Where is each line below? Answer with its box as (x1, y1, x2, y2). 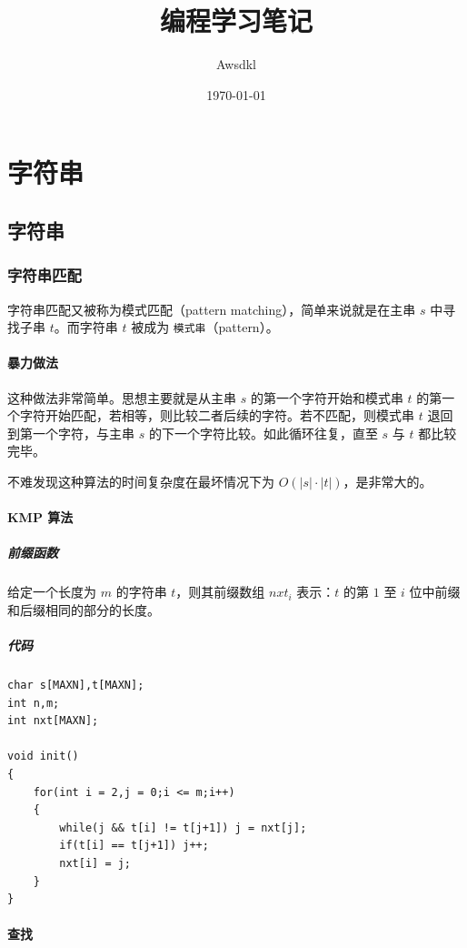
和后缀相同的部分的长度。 (7, 600, 160, 619)
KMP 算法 (7, 508, 74, 527)
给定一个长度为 (7, 582, 96, 601)
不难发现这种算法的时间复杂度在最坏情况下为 (7, 471, 274, 490)
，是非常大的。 (343, 471, 432, 490)
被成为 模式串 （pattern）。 (131, 318, 279, 337)
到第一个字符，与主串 (7, 423, 134, 442)
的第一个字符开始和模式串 (250, 388, 403, 407)
